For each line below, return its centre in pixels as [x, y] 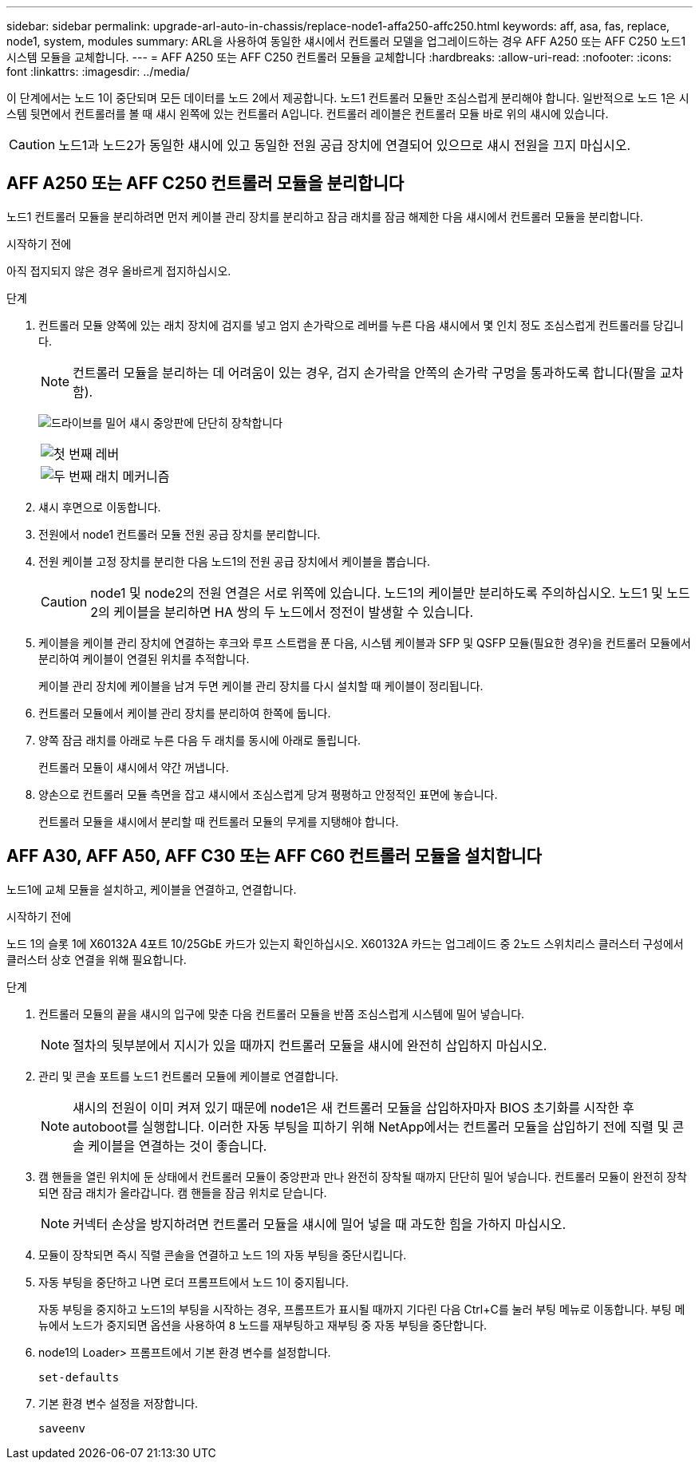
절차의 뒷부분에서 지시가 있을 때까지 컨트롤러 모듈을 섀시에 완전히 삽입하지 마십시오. [310, 1045]
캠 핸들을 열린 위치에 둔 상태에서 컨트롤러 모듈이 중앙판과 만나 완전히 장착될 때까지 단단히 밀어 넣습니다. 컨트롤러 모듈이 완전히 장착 [363, 1176]
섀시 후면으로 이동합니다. [100, 507]
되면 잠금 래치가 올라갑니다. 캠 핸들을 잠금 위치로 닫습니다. [183, 1192]
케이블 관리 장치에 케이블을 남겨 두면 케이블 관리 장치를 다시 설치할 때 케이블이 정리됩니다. [261, 686]
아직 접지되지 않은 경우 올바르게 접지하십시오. [119, 271]
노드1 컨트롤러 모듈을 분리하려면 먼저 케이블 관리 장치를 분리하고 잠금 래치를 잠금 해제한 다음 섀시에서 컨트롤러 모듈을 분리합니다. [325, 216]
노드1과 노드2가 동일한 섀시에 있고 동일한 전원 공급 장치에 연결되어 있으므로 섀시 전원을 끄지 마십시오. [345, 145]
